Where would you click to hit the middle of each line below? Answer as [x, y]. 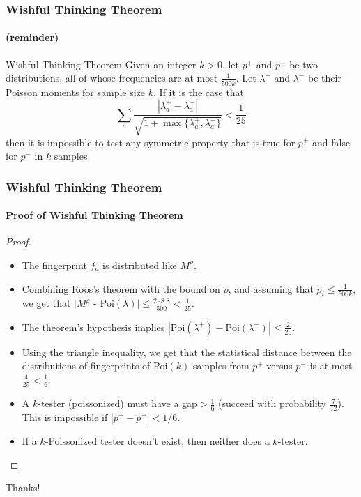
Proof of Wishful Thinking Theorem [94, 215]
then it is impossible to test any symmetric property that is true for [151, 142]
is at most [331, 366]
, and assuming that [271, 288]
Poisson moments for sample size [76, 92]
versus [279, 366]
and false [331, 142]
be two [304, 64]
